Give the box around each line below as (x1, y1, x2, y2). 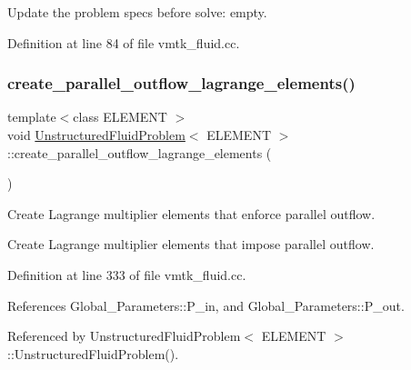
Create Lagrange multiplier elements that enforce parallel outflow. (7, 204, 376, 223)
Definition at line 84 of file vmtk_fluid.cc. (7, 33, 240, 52)
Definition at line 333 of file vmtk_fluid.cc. (7, 265, 246, 284)
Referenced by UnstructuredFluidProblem (7, 326, 241, 345)
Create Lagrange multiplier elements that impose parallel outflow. (7, 235, 375, 254)
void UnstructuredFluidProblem (7, 125, 185, 144)
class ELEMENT (73, 107, 167, 126)
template (7, 107, 56, 126)
